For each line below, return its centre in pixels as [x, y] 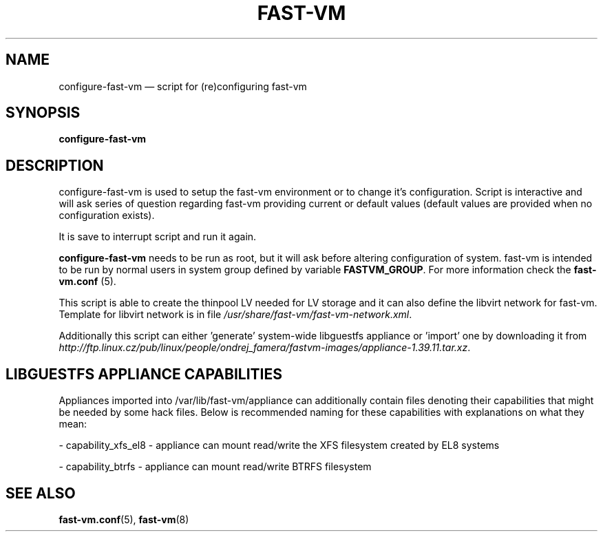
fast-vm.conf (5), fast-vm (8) [124, 519]
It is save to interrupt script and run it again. [158, 237]
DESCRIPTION [55, 165]
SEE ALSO [41, 493]
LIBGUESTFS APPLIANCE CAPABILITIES [144, 374]
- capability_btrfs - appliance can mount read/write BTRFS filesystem [215, 467]
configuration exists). [107, 215]
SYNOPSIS [43, 113]
